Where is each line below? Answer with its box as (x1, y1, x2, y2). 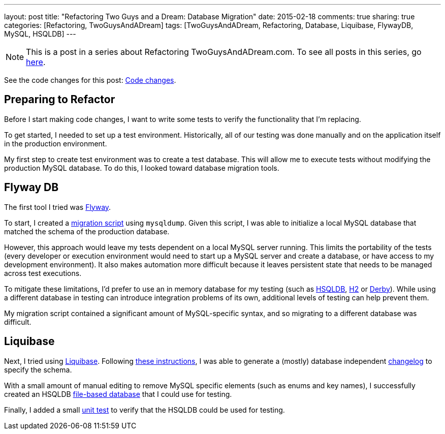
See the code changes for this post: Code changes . (4, 76, 176, 84)
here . (26, 57, 46, 67)
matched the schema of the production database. (4, 227, 170, 236)
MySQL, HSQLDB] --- (4, 29, 76, 38)
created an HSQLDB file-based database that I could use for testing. (4, 389, 232, 398)
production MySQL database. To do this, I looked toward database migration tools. (4, 163, 279, 172)
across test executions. (4, 268, 82, 277)
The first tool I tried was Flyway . (4, 202, 111, 211)
